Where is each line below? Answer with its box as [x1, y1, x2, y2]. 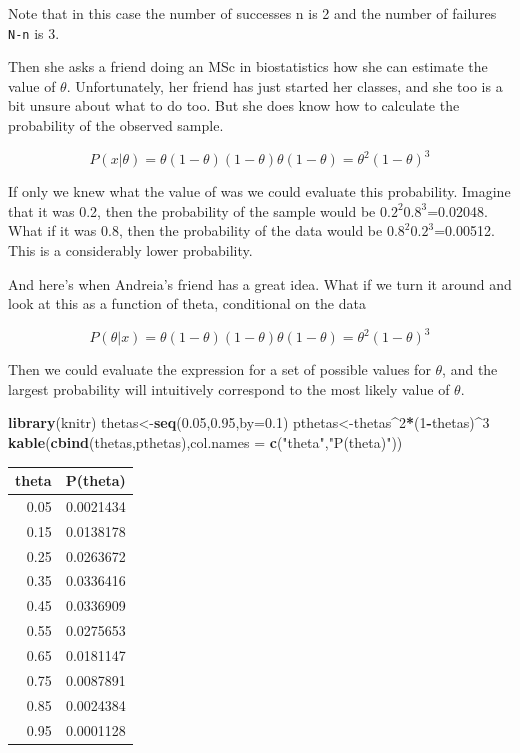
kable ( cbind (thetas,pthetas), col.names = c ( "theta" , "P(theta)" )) [8, 431, 403, 452]
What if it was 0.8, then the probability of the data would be [8, 220, 383, 241]
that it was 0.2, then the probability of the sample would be [8, 200, 376, 221]
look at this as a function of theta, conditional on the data [8, 293, 366, 314]
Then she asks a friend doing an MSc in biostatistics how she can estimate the [8, 56, 488, 77]
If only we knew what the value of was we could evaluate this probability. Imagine [8, 181, 511, 202]
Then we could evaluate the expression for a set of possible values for [8, 359, 431, 380]
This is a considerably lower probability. [8, 239, 253, 260]
